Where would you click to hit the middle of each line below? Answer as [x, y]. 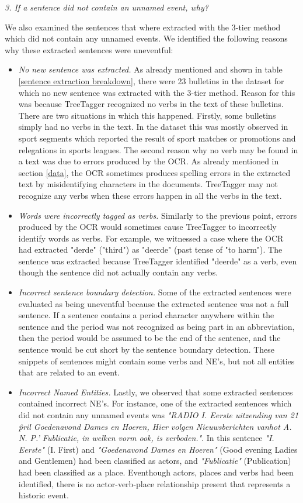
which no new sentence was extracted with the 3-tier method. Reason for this [157, 92]
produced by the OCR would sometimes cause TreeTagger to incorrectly [147, 227]
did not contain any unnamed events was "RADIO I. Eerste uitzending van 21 [159, 415]
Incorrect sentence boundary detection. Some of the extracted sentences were [155, 292]
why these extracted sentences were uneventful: [89, 49]
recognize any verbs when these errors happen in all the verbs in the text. [150, 195]
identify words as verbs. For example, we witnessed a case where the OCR [151, 238]
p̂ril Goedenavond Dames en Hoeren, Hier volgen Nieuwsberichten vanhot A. [155, 426]
